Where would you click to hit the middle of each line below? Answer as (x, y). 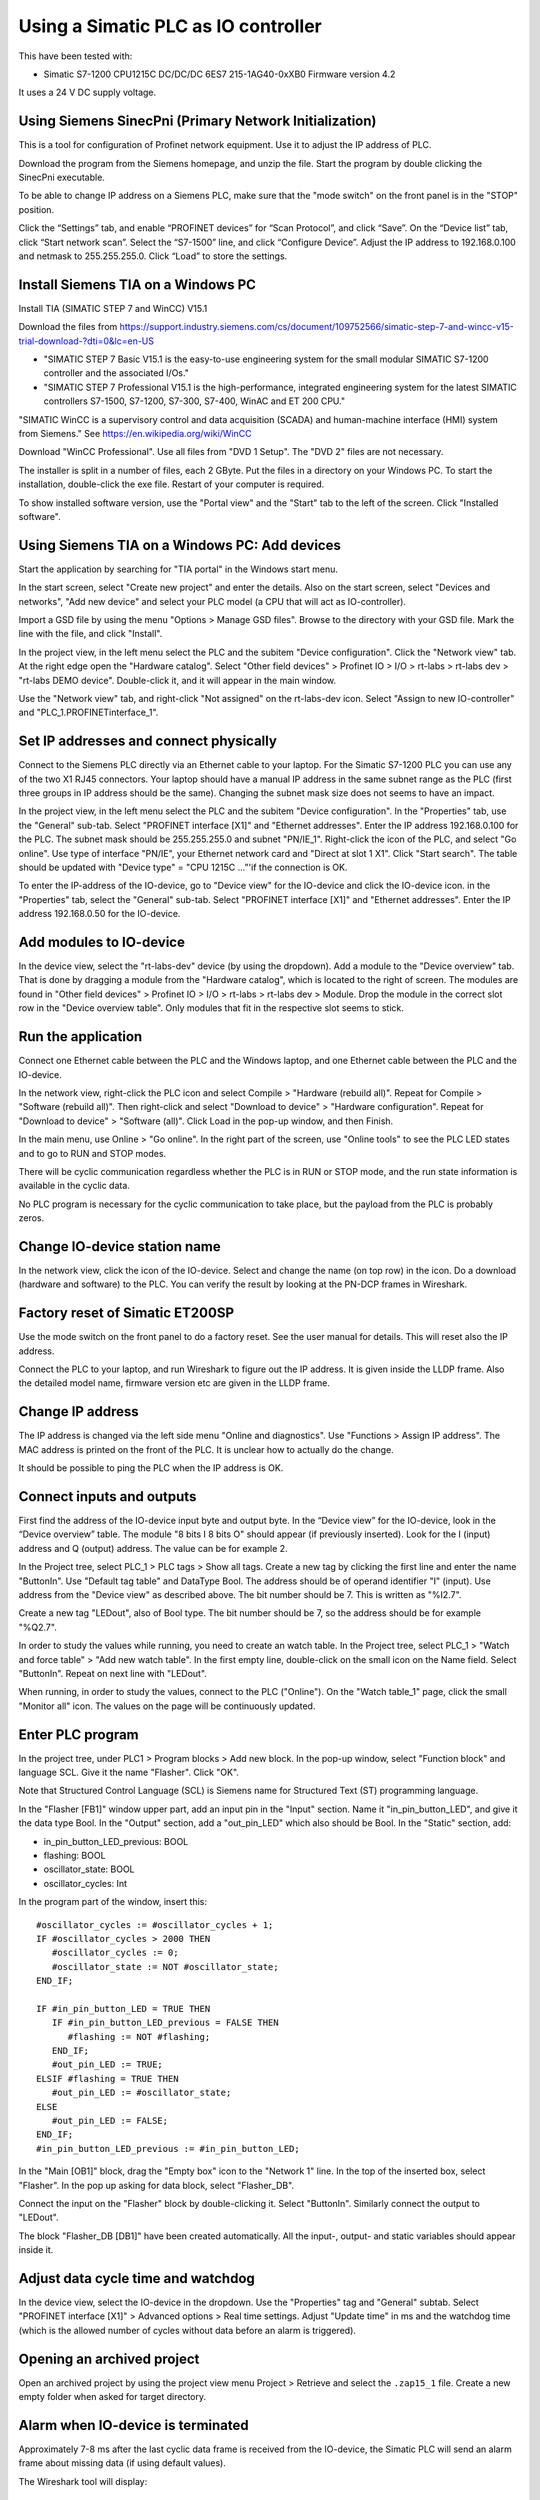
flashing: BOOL (74, 1855)
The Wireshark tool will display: (83, 2481)
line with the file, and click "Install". (90, 634)
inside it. (36, 2250)
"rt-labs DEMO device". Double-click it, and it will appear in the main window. (177, 680)
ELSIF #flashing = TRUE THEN (107, 2078)
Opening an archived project (109, 2358)
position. (36, 209)
